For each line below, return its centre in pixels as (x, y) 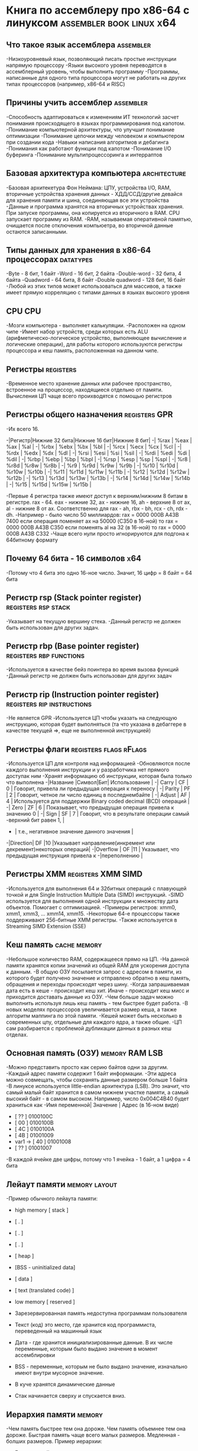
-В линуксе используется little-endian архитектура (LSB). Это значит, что (98, 1086)
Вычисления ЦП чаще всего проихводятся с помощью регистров (89, 396)
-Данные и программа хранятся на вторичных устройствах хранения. (95, 206)
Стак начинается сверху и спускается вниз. (70, 1396)
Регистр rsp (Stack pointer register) (74, 598)
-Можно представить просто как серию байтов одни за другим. (87, 1067)
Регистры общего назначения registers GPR (90, 415)
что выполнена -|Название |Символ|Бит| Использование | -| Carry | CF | (98, 782)
